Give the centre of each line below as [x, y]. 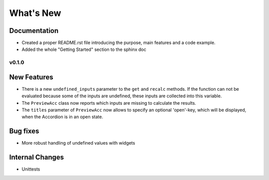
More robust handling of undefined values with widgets [78, 143]
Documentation [34, 31]
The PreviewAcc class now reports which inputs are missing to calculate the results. [109, 103]
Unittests [31, 169]
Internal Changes [37, 157]
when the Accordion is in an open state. [62, 117]
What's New [35, 13]
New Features [31, 77]
